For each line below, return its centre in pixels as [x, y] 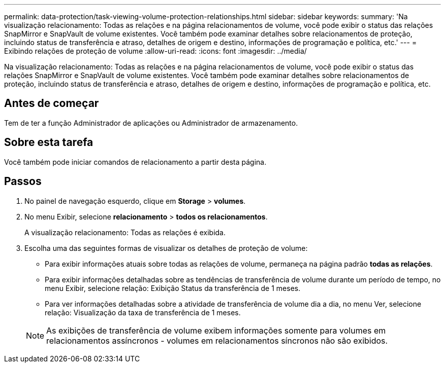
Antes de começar [52, 103]
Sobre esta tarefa [49, 142]
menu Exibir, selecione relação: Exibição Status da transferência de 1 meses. [173, 288]
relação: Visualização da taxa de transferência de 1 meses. [143, 312]
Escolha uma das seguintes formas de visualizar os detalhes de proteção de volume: [166, 248]
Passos [23, 181]
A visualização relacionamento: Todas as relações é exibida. [125, 232]
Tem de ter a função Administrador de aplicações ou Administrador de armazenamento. [151, 123]
